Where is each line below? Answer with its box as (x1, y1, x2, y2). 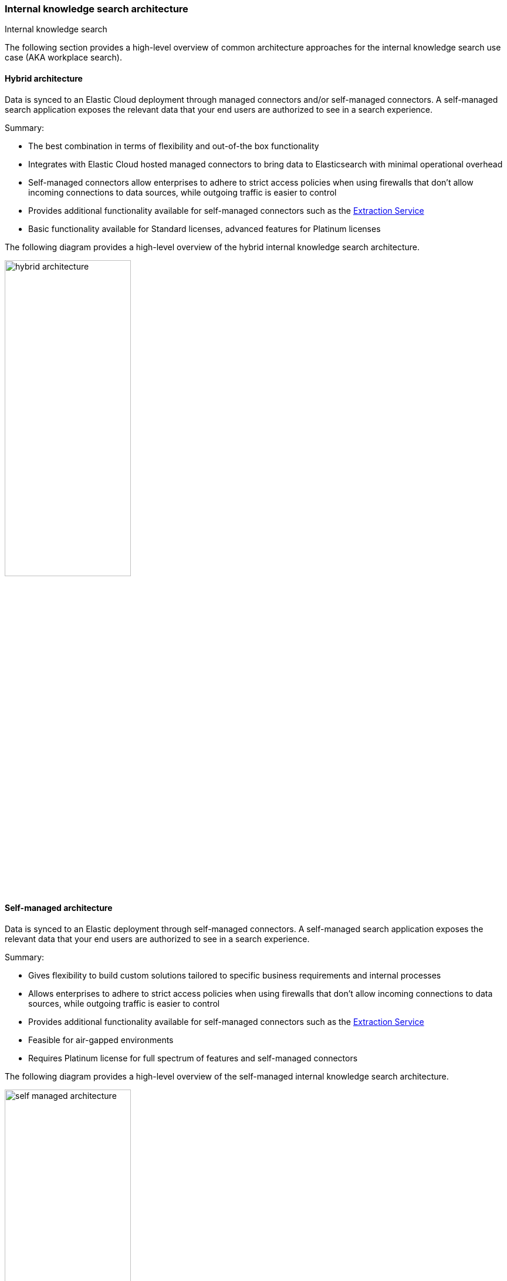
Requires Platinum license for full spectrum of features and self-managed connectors (28, 1053, 358, 1063)
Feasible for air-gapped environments (28, 1034, 174, 1045)
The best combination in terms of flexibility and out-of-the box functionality (28, 140, 319, 151)
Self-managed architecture (5, 903, 113, 913)
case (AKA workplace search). (5, 52, 122, 63)
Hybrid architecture (5, 73, 83, 83)
